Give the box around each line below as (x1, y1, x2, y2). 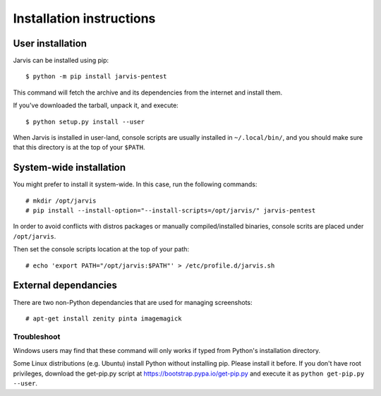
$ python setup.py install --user (25, 117, 145, 126)
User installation (13, 37, 87, 49)
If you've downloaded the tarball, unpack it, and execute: (13, 101, 179, 109)
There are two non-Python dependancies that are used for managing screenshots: (13, 298, 253, 306)
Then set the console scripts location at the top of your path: (13, 245, 190, 253)
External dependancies (13, 280, 118, 292)
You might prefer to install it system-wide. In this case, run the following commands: (13, 180, 258, 188)
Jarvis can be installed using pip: (13, 56, 109, 65)
